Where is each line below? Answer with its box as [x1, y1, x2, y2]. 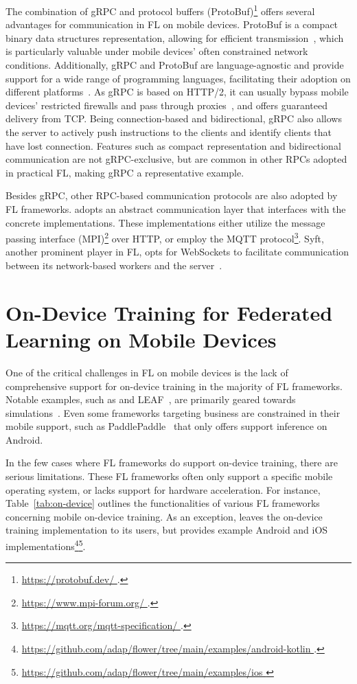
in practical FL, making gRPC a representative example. [5, 165, 244, 179]
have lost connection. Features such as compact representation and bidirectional [5, 138, 341, 152]
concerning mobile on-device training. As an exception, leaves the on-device [5, 509, 323, 523]
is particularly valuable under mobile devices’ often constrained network [5, 44, 308, 58]
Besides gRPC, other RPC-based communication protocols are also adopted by [5, 188, 338, 203]
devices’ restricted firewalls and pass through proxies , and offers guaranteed [5, 98, 328, 112]
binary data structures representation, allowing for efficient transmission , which [5, 30, 344, 45]
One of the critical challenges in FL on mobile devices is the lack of [5, 365, 288, 379]
